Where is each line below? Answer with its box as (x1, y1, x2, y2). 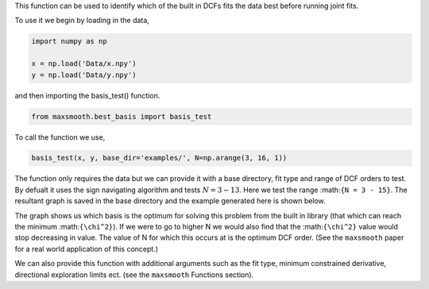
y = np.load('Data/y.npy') (31, 70, 137, 79)
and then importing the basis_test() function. (14, 91, 160, 100)
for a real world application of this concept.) (14, 244, 159, 253)
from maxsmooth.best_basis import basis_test (31, 112, 212, 121)
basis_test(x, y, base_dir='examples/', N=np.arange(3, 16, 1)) (31, 153, 288, 163)
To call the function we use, (14, 132, 106, 142)
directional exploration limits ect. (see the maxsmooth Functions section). (14, 270, 254, 279)
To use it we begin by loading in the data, (14, 16, 150, 25)
